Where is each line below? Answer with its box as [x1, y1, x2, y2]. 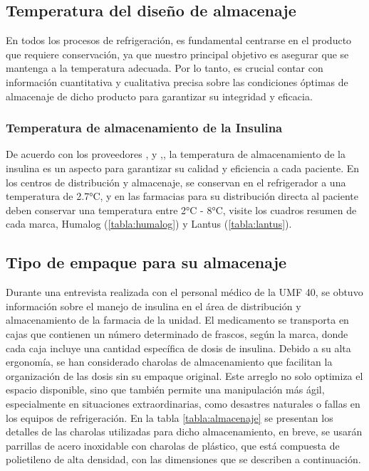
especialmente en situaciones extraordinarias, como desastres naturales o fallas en [6, 396, 360, 411]
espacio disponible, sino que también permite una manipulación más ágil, [6, 382, 325, 397]
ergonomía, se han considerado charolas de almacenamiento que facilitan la [6, 354, 333, 369]
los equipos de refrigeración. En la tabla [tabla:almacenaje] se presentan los [6, 410, 333, 425]
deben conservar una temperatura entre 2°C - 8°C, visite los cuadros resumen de [6, 202, 357, 217]
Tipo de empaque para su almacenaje [6, 251, 287, 273]
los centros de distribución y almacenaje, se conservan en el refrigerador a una [6, 174, 346, 189]
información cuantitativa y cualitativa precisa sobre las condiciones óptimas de [6, 74, 348, 89]
